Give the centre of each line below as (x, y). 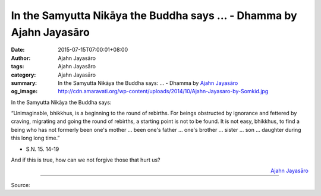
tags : (18, 67)
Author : (21, 58)
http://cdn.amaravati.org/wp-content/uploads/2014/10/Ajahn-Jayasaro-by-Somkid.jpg (163, 91)
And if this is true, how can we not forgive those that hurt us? (86, 160)
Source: (21, 185)
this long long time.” (35, 138)
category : (23, 75)
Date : (18, 50)
